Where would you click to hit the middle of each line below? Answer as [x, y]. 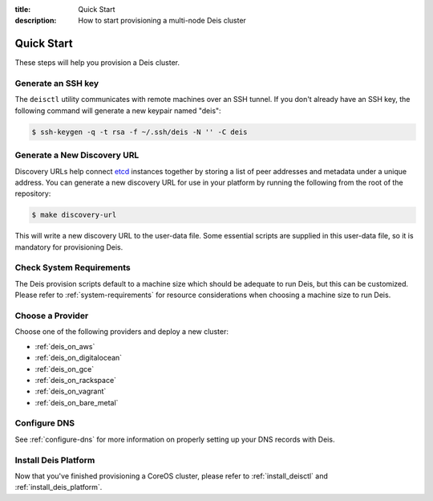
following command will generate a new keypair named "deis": [118, 110]
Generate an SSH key [57, 83]
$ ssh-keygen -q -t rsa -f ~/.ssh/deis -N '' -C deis [140, 132]
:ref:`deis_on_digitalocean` [79, 358]
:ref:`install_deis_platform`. [59, 487]
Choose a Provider [52, 316]
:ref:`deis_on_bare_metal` [77, 402]
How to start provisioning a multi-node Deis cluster [162, 21]
